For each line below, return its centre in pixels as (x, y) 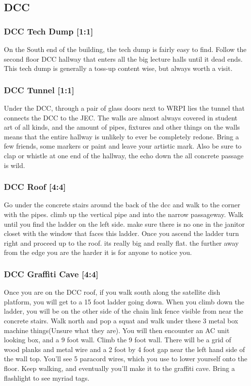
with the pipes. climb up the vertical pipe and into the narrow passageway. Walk (124, 214)
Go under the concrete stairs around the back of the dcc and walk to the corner (122, 205)
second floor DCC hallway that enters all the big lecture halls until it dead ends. (123, 59)
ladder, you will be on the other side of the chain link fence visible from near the (124, 311)
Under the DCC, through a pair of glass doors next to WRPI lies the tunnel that (124, 108)
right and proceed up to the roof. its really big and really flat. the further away (121, 243)
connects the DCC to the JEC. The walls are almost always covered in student (121, 117)
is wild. (15, 165)
